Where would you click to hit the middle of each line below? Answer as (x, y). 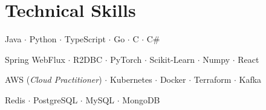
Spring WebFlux (35, 59)
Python (43, 39)
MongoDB (141, 99)
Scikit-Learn (172, 59)
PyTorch (126, 59)
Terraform (212, 79)
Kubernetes (131, 79)
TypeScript (85, 39)
